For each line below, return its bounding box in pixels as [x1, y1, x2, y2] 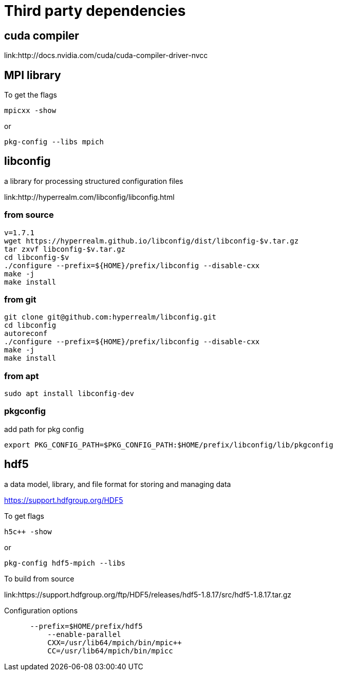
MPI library [4, 68, 61, 82]
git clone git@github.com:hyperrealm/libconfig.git [4, 313, 217, 322]
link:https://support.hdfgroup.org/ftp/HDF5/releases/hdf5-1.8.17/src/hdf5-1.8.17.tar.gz [4, 590, 291, 599]
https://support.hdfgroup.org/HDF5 [4, 495, 123, 504]
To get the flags [4, 90, 57, 100]
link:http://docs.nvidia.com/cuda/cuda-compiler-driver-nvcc [4, 51, 208, 60]
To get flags [4, 511, 44, 520]
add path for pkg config [4, 424, 84, 434]
